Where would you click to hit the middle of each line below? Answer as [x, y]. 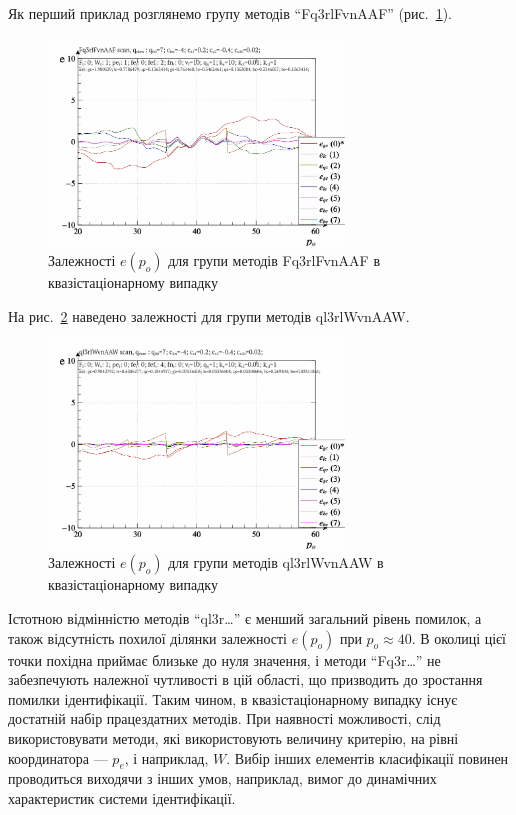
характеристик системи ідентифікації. [122, 797]
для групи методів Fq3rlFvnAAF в [274, 259]
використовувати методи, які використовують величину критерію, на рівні [233, 738]
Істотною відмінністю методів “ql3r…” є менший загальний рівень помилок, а [245, 618]
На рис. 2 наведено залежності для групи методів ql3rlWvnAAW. [209, 315]
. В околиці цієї [458, 637]
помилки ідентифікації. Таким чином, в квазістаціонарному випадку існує [233, 698]
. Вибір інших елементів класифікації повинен [367, 757]
